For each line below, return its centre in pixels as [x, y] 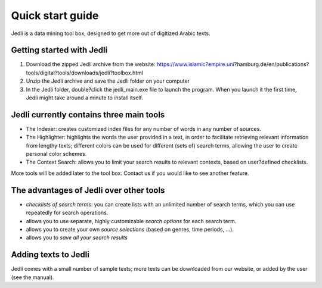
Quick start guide [55, 15]
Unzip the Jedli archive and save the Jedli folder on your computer [108, 81]
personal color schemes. [56, 154]
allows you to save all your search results [77, 237]
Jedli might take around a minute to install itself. [84, 98]
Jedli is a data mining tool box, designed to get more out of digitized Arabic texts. [111, 33]
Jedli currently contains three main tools [88, 115]
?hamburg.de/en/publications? [272, 64]
